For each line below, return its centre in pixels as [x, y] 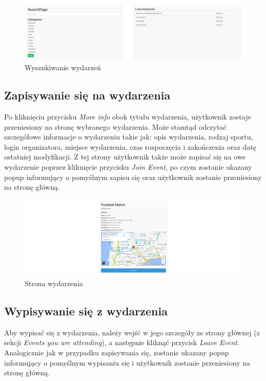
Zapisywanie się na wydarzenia [87, 95]
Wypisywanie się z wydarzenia [86, 310]
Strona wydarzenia [54, 283]
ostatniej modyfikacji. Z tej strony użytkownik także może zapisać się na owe [125, 157]
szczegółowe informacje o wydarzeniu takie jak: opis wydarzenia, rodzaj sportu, [129, 137]
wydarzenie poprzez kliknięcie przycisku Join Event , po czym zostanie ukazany [128, 167]
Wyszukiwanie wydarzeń [63, 67]
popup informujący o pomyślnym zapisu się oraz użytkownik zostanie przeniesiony [133, 177]
